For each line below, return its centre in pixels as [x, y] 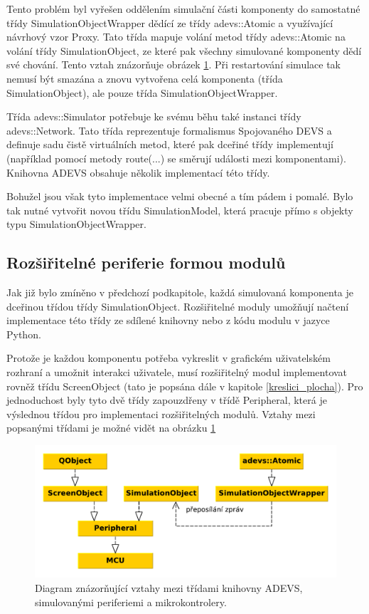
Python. [24, 334]
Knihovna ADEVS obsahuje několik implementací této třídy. [138, 172]
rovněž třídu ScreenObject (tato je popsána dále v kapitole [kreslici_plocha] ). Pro [185, 386]
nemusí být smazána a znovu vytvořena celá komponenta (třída [145, 78]
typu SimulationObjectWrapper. [76, 224]
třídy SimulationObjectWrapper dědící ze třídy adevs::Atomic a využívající [170, 22]
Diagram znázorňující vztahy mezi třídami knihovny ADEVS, [169, 587]
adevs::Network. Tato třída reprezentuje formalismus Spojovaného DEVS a [169, 130]
